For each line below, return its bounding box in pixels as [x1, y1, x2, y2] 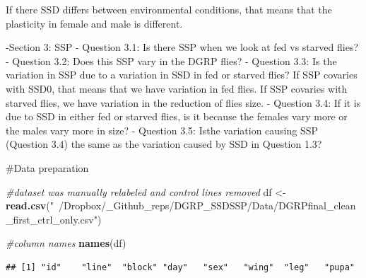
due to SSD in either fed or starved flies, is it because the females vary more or [6, 109, 348, 124]
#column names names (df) [6, 236, 126, 250]
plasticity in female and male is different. [6, 16, 183, 30]
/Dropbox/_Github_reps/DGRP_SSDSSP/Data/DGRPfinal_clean [58, 198, 356, 213]
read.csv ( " [6, 198, 54, 213]
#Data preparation [6, 160, 89, 175]
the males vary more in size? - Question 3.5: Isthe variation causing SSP [6, 122, 319, 137]
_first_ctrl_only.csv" [6, 212, 98, 226]
